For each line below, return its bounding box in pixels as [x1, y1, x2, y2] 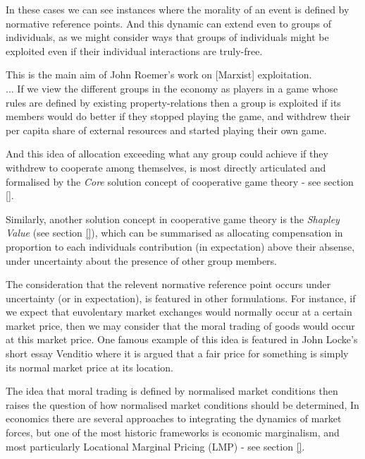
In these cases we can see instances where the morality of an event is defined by [6, 2, 349, 16]
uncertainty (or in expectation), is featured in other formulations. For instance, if [6, 290, 356, 305]
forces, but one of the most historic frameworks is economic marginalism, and [6, 425, 340, 440]
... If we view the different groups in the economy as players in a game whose [6, 81, 338, 95]
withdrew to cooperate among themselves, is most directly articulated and [6, 160, 326, 174]
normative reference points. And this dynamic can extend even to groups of [6, 16, 331, 30]
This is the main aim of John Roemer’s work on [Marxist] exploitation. [6, 67, 312, 82]
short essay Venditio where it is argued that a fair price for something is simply [6, 346, 349, 361]
